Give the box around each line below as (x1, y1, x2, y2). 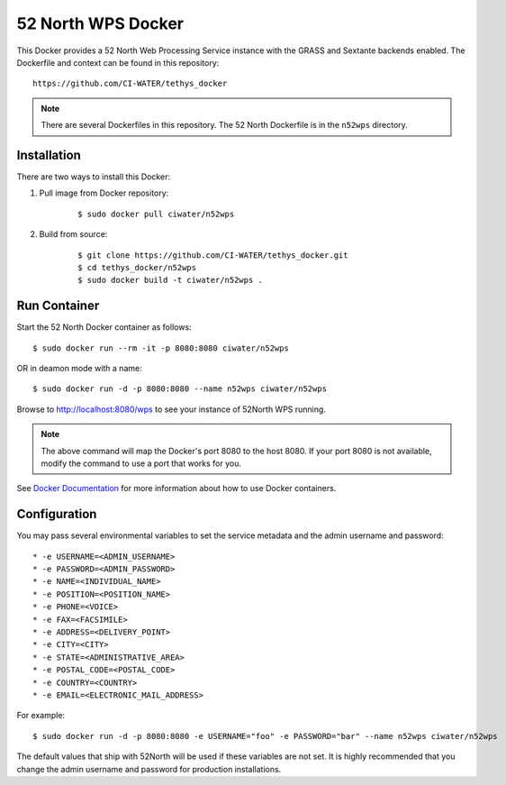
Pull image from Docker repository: (39, 187, 169, 198)
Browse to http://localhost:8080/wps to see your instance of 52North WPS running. (16, 404, 326, 415)
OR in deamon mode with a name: (16, 363, 143, 374)
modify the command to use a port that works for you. (41, 458, 242, 469)
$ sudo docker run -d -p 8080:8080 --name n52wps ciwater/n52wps (32, 384, 328, 394)
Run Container (16, 298, 100, 314)
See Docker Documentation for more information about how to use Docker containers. (16, 483, 337, 494)
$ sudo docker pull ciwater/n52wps (77, 208, 235, 219)
